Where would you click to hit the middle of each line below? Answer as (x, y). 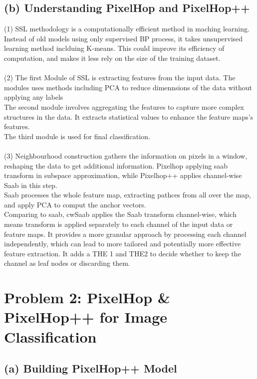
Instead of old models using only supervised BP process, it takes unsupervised (124, 38)
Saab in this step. (31, 185)
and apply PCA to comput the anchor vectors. (75, 204)
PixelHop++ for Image (86, 317)
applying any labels (34, 97)
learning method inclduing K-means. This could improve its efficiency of (114, 48)
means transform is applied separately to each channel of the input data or (119, 224)
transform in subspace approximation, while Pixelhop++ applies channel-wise (123, 175)
